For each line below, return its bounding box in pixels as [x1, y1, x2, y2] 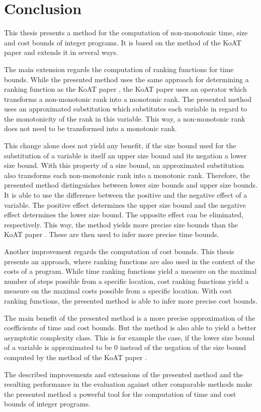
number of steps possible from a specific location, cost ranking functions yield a [4, 275, 249, 286]
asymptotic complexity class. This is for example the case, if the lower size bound [4, 332, 255, 342]
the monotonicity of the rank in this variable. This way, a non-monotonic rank [4, 113, 245, 124]
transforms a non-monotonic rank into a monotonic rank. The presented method [4, 93, 251, 104]
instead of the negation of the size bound [120, 342, 246, 352]
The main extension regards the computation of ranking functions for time [4, 64, 234, 74]
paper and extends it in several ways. [4, 47, 119, 57]
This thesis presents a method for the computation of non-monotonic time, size [4, 27, 248, 38]
